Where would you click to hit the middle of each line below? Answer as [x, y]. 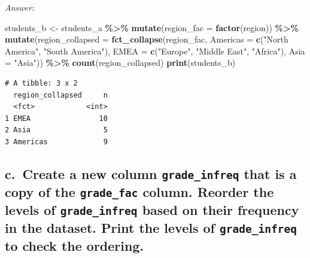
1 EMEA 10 [56, 118]
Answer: [20, 7]
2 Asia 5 [56, 130]
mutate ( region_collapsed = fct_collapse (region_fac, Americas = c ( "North [147, 39]
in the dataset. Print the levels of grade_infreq [151, 227]
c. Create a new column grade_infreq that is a [151, 173]
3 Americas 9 [56, 142]
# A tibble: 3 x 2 [41, 83]
